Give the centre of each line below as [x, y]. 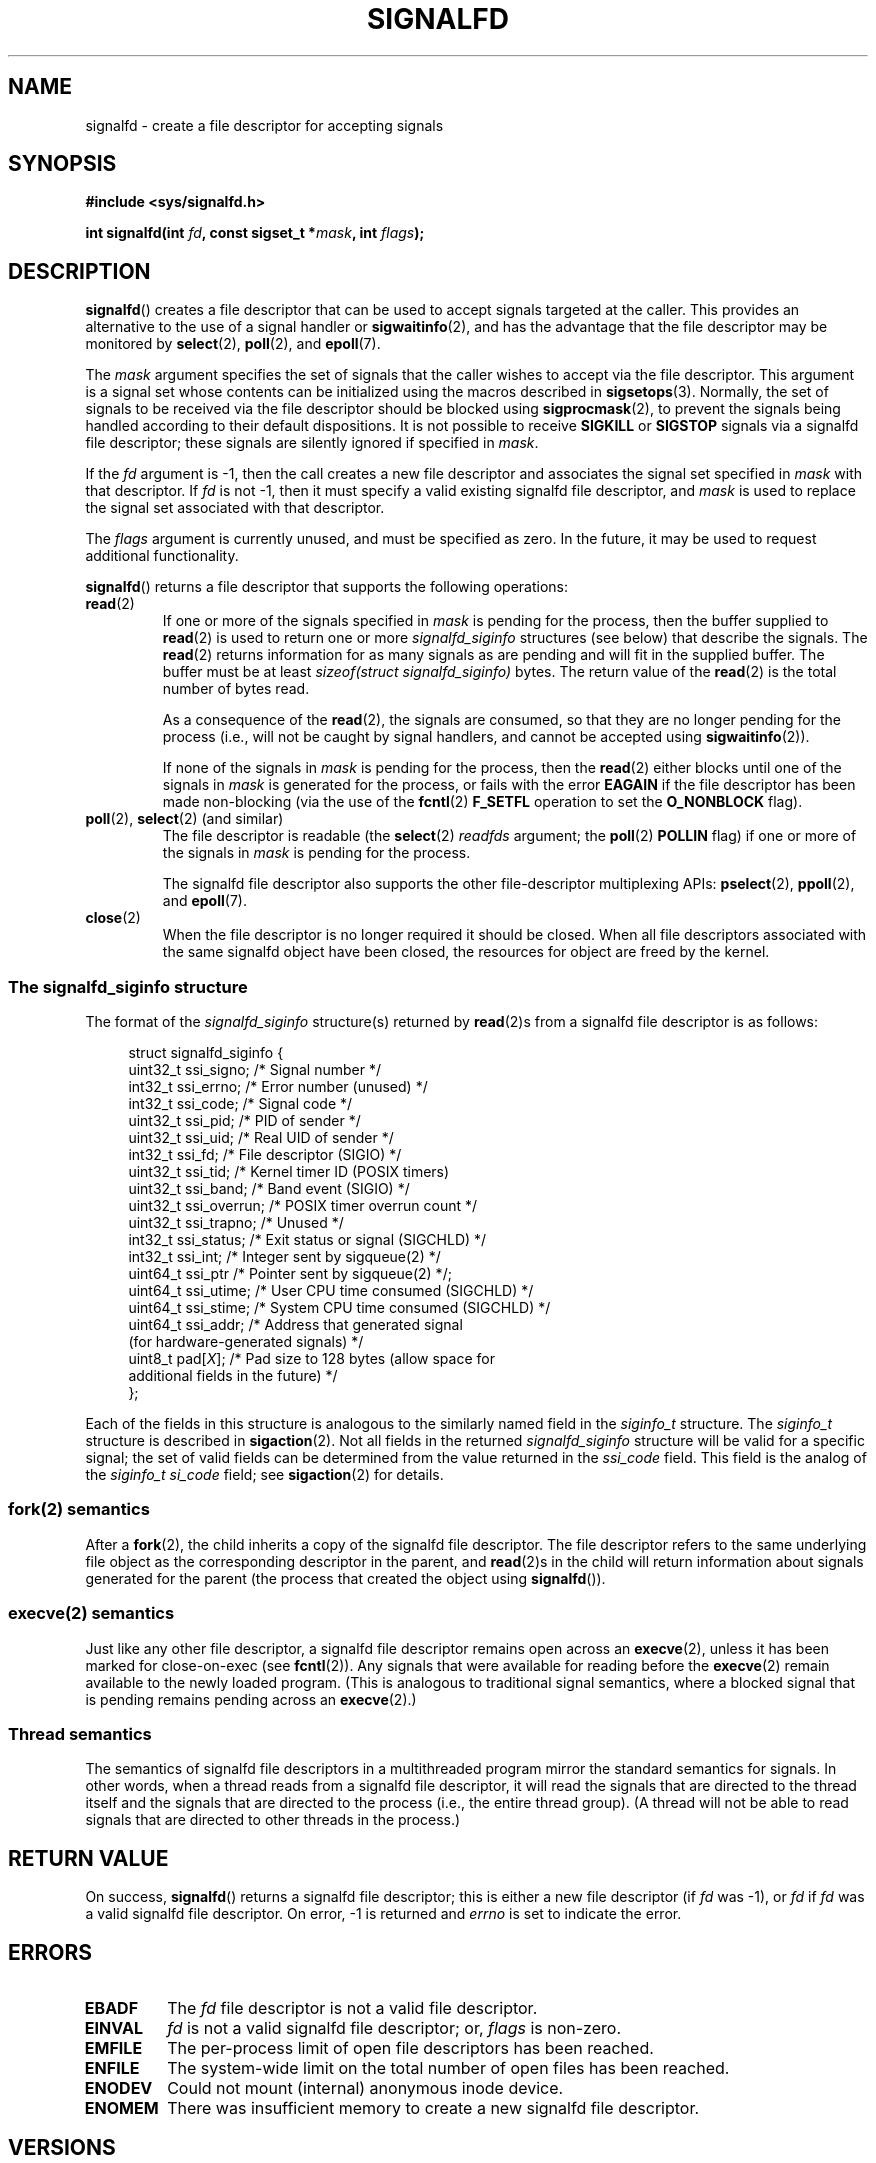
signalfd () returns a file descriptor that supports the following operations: [327, 587]
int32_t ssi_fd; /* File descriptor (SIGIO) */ [265, 1155]
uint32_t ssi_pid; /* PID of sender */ [244, 1121]
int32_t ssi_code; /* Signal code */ [240, 1104]
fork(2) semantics [79, 1509]
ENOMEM [121, 2107]
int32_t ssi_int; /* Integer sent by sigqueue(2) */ [284, 1257]
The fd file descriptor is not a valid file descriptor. [352, 2007]
